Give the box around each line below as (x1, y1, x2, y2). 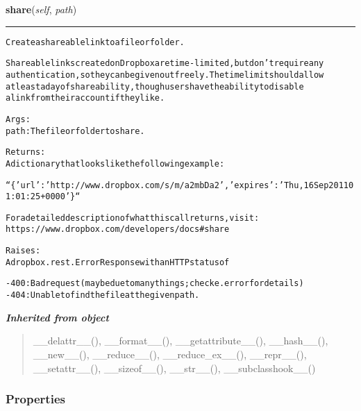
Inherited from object (6, 310, 109, 324)
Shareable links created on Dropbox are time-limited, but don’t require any (6, 58, 324, 69)
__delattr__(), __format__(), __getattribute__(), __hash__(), (33, 333, 328, 348)
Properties (6, 390, 65, 408)
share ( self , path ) (6, 2, 77, 16)
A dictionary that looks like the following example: (6, 158, 225, 169)
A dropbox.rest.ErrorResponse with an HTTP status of (6, 257, 230, 267)
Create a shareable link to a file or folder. (6, 37, 185, 47)
